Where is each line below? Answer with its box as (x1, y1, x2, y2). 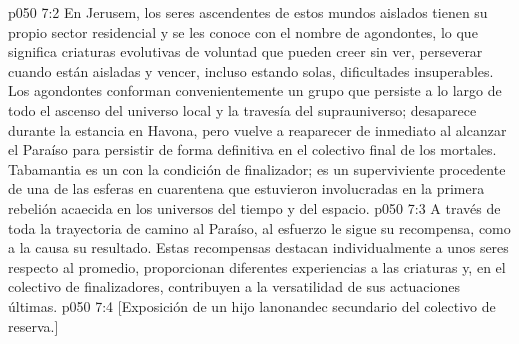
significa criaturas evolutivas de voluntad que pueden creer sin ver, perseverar (8, 41, 483, 62)
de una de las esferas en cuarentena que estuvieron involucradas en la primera (8, 178, 485, 199)
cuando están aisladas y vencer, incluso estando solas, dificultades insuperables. (8, 60, 494, 81)
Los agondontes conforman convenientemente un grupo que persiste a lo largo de (8, 80, 502, 101)
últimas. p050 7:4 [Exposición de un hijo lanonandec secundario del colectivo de (8, 295, 496, 316)
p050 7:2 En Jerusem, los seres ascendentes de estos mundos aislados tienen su (8, 2, 488, 22)
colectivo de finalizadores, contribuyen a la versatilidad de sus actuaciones (8, 276, 460, 297)
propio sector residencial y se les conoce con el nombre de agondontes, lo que (8, 21, 478, 42)
